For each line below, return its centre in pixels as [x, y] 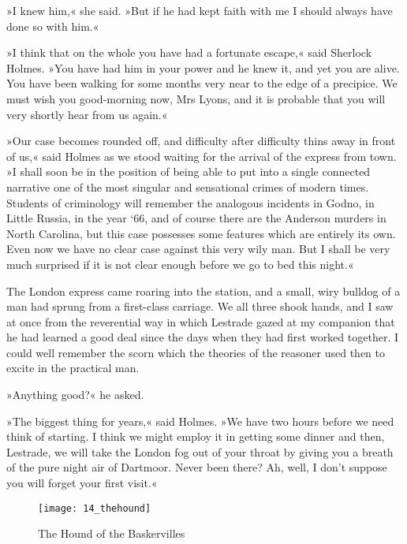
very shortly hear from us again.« [87, 114]
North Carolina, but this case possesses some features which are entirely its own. [201, 233]
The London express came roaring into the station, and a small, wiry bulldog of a [203, 291]
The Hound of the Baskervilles [112, 533]
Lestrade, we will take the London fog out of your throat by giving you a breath [200, 451]
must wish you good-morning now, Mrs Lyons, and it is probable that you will [196, 98]
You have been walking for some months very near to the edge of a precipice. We [202, 83]
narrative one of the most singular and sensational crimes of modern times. [188, 186]
